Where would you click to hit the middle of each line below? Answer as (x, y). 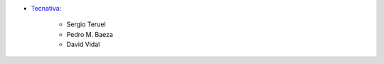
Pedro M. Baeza (90, 34)
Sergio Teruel (86, 24)
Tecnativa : (46, 8)
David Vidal (83, 44)
